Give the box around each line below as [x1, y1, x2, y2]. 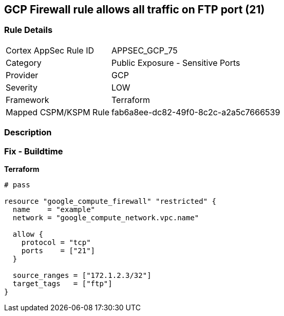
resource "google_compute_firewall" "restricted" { [4, 197, 217, 205]
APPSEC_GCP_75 [111, 45, 178, 56]
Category [6, 57, 42, 68]
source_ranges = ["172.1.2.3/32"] [12, 271, 152, 279]
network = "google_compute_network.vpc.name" [12, 213, 199, 222]
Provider [6, 69, 39, 80]
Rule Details [4, 25, 53, 36]
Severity [6, 82, 37, 93]
